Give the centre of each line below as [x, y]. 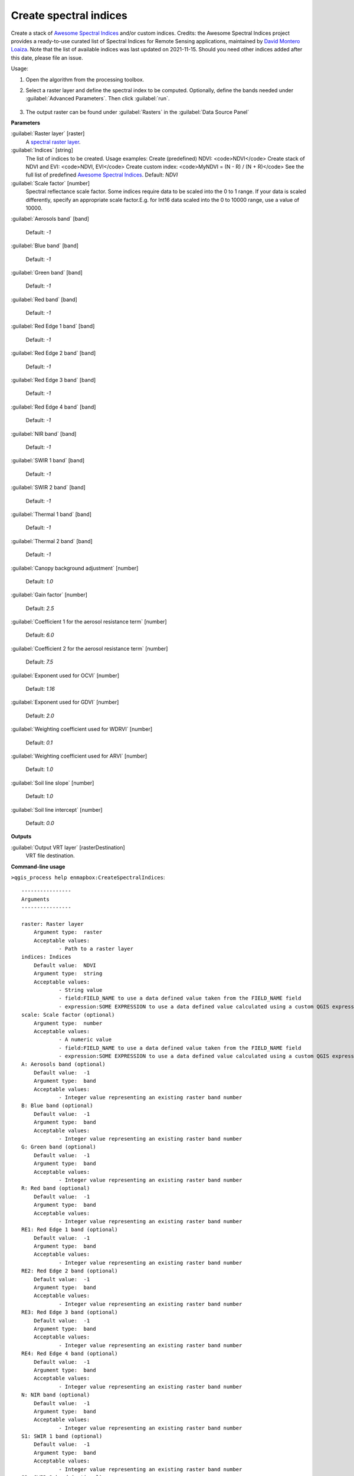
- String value [81, 990]
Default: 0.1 [39, 742]
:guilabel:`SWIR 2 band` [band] [48, 488]
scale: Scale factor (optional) [68, 1015]
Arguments [35, 899]
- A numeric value [85, 1040]
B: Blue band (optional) [57, 1106]
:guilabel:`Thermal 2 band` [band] [52, 541]
